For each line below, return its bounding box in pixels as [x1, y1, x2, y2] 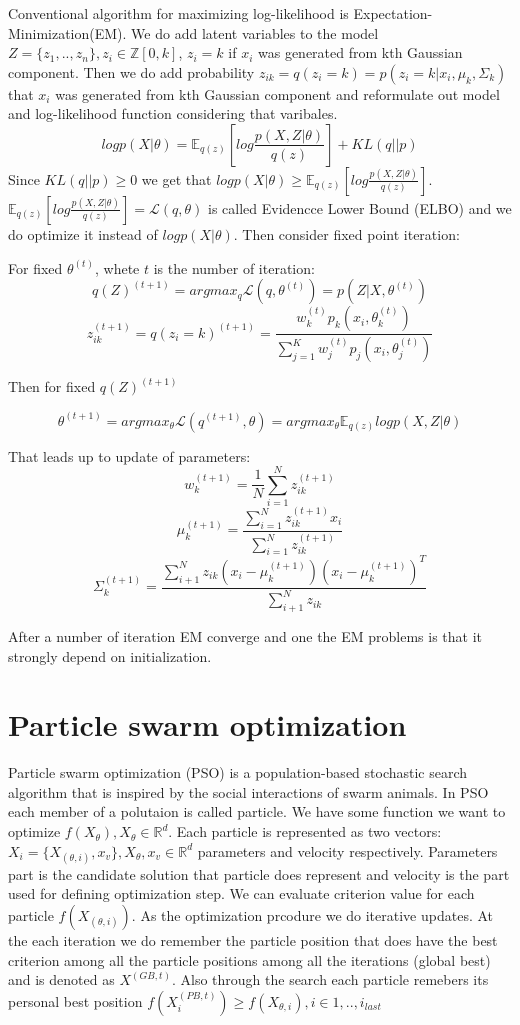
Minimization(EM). [8, 22, 127, 43]
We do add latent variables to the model [131, 22, 379, 43]
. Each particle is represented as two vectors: [168, 821, 442, 842]
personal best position [8, 990, 143, 1011]
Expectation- [353, 3, 433, 23]
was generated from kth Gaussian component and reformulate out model [55, 83, 500, 104]
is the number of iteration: [153, 257, 315, 278]
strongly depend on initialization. [8, 645, 212, 666]
